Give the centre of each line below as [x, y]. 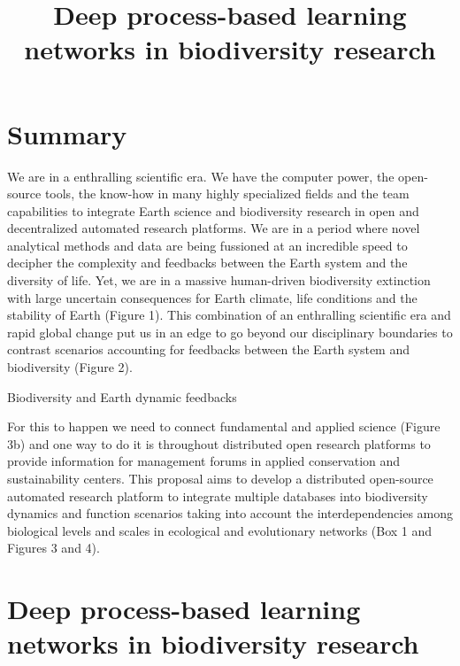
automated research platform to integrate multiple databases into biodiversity [218, 496]
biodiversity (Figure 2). [70, 367]
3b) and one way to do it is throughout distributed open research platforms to [219, 443]
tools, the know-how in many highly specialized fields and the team [227, 194]
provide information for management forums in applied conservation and [204, 461]
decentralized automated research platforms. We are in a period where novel [214, 228]
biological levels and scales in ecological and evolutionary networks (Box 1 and [220, 530]
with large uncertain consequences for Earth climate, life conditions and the [212, 297]
